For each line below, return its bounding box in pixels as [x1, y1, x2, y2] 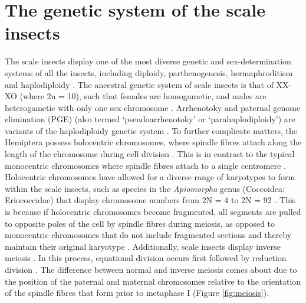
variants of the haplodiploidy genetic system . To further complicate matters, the [5, 124, 297, 136]
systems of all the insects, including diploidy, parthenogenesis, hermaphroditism [5, 66, 293, 79]
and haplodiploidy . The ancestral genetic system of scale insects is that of [5, 78, 274, 90]
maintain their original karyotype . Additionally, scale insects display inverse [5, 240, 281, 252]
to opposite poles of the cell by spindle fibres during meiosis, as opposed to [5, 217, 275, 229]
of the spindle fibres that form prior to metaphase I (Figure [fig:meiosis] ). [5, 286, 269, 299]
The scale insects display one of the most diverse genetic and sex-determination [5, 55, 291, 67]
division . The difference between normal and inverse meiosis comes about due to [5, 263, 297, 275]
